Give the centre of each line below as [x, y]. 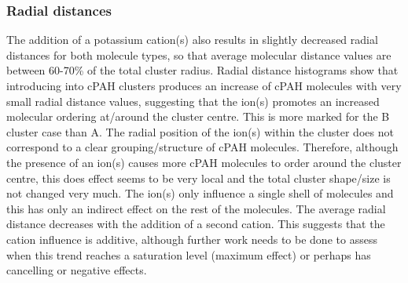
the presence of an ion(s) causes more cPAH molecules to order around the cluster [204, 162]
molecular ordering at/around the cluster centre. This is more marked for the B [198, 116]
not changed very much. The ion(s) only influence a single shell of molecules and [200, 193]
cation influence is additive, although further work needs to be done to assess [192, 239]
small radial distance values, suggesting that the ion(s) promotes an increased [193, 101]
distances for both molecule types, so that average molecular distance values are [199, 54]
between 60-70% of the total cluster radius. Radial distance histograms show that [202, 70]
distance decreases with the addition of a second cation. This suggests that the [196, 224]
